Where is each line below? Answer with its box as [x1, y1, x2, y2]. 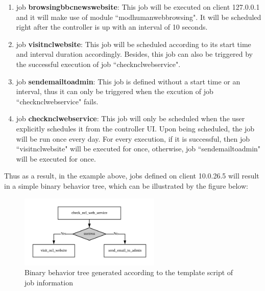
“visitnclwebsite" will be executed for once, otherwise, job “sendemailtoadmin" [16, 143, 261, 154]
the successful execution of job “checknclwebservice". [16, 58, 181, 69]
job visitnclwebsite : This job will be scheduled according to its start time [16, 38, 251, 49]
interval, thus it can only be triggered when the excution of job [16, 86, 213, 97]
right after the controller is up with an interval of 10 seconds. [16, 21, 208, 32]
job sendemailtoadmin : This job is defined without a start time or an [16, 76, 240, 86]
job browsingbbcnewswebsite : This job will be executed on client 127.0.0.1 [16, 2, 260, 12]
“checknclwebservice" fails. [16, 96, 99, 106]
